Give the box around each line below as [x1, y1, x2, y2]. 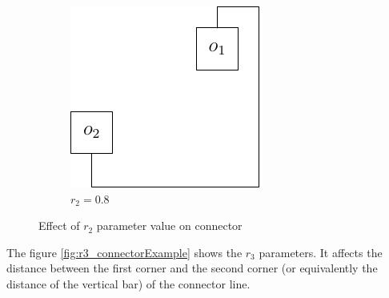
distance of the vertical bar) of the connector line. [6, 275, 251, 292]
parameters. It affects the [259, 244, 383, 260]
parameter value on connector [96, 217, 243, 234]
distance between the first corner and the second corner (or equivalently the [6, 260, 378, 276]
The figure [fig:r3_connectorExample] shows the [6, 244, 243, 260]
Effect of [38, 217, 80, 234]
